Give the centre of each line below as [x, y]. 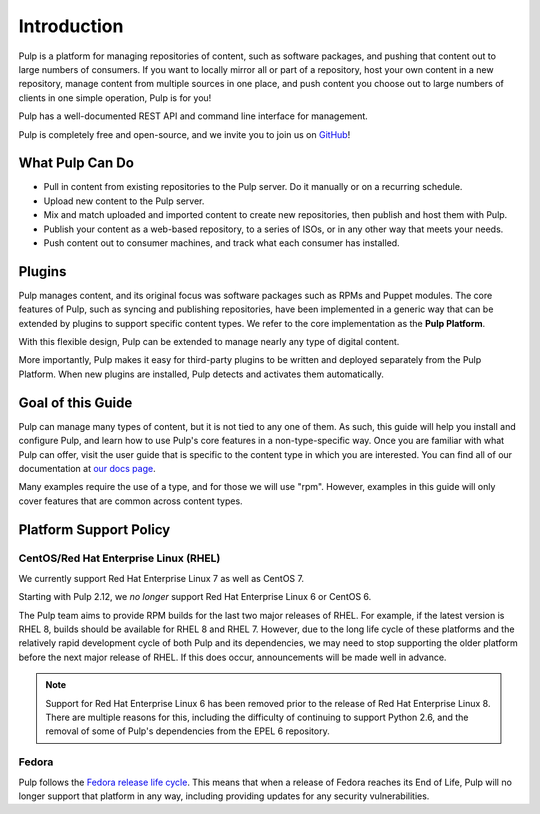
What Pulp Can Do [76, 163]
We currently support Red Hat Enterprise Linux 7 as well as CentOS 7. [161, 578]
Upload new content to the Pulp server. [124, 201]
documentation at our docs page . [87, 468]
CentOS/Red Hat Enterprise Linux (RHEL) [119, 558]
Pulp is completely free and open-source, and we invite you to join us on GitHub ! [184, 134]
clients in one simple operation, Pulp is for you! [115, 97]
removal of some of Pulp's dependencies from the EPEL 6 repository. [187, 731]
